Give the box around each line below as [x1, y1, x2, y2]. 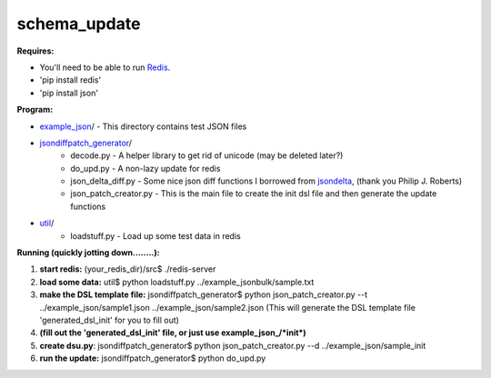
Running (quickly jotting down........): [16, 247, 160, 258]
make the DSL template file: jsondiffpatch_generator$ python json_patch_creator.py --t [39, 289, 368, 300]
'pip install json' [39, 87, 99, 98]
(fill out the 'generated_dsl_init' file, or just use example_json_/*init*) [39, 327, 306, 338]
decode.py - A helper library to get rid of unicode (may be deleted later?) [70, 150, 344, 161]
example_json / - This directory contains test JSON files [39, 121, 247, 132]
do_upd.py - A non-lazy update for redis [70, 163, 221, 174]
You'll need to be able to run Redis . [39, 62, 171, 73]
